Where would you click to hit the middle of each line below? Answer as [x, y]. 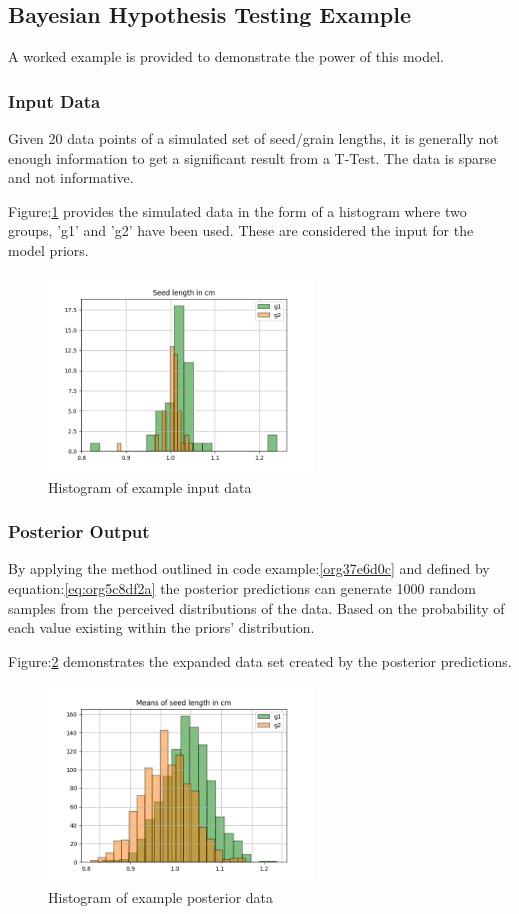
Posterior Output [79, 531]
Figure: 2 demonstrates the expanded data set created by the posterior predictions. [260, 660]
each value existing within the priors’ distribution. [161, 627]
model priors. [48, 249]
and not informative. [71, 177]
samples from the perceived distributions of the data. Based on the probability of [256, 607]
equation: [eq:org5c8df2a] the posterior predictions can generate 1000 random [242, 588]
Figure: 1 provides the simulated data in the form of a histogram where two [237, 210]
